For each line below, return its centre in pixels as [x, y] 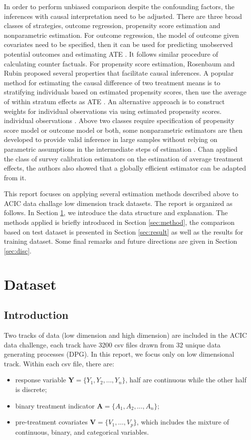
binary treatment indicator [55, 405]
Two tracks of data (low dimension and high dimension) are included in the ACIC [125, 335]
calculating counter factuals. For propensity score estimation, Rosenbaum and [119, 63]
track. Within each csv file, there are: [59, 363]
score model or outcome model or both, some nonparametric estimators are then [123, 130]
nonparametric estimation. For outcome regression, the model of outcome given [122, 35]
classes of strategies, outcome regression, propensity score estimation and [112, 25]
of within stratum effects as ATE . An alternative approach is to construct [114, 101]
